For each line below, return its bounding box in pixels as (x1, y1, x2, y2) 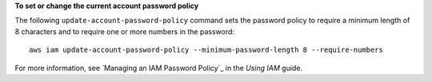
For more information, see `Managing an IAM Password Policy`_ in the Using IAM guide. (14, 63, 303, 72)
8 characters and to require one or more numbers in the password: (14, 26, 235, 36)
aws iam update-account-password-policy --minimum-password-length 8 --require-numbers (29, 45, 384, 55)
